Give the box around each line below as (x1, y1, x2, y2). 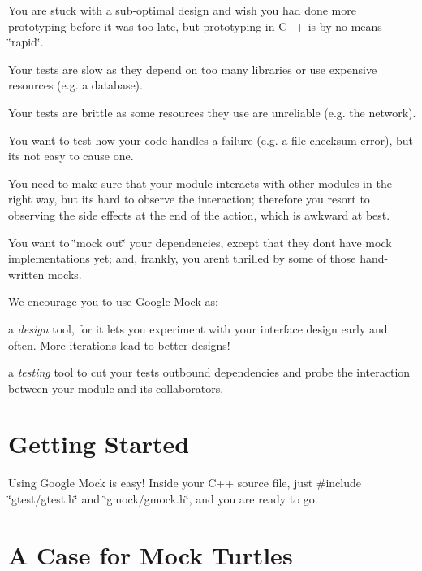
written (8, 265, 45, 282)
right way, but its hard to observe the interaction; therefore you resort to (8, 190, 370, 207)
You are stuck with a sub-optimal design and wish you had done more (8, 2, 356, 18)
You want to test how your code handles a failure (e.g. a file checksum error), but (8, 131, 413, 148)
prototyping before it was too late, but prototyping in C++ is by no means (8, 17, 382, 34)
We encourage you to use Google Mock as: (8, 293, 218, 310)
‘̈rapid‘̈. (8, 33, 44, 50)
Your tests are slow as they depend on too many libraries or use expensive (8, 60, 377, 77)
